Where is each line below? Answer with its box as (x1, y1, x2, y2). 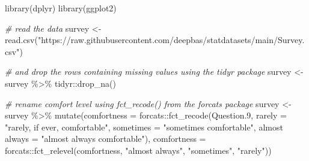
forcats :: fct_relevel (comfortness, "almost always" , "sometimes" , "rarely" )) (5, 144, 272, 156)
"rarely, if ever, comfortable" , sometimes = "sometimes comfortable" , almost (5, 120, 283, 133)
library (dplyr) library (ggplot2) (5, 2, 117, 14)
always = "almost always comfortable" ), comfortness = (5, 132, 206, 145)
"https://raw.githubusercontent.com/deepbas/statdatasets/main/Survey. (37, 34, 305, 46)
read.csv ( (5, 34, 38, 46)
